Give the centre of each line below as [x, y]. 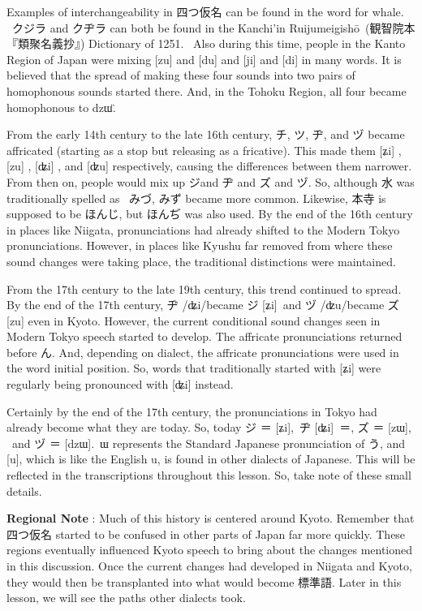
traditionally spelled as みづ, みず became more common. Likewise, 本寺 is [196, 198]
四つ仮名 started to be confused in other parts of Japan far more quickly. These [206, 534]
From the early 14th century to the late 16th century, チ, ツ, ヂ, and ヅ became [206, 134]
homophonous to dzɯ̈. [61, 107]
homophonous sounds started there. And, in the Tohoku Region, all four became [207, 90]
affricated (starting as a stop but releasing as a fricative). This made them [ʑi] [201, 150]
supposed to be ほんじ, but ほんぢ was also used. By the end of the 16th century [210, 214]
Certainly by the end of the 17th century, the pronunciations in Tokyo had [192, 411]
